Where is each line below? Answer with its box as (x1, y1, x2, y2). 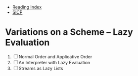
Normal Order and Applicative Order (18, 53, 92, 59)
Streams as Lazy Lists (18, 65, 63, 71)
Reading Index (12, 4, 42, 10)
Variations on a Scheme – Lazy (5, 26, 134, 38)
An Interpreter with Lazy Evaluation (18, 59, 91, 65)
